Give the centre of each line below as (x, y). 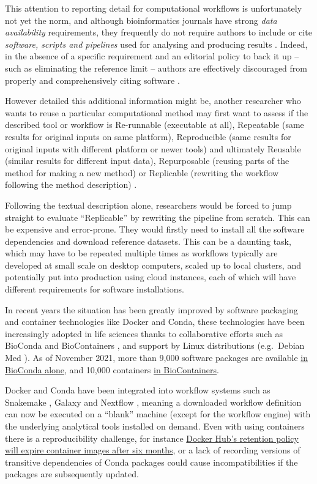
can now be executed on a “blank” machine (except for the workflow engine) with (158, 414)
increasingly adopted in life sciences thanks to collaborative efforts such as (144, 333)
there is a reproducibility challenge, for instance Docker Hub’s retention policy (152, 438)
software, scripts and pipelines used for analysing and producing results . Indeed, (156, 44)
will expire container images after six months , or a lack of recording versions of (153, 450)
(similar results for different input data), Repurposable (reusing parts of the (147, 161)
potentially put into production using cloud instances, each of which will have (151, 277)
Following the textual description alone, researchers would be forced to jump (148, 205)
